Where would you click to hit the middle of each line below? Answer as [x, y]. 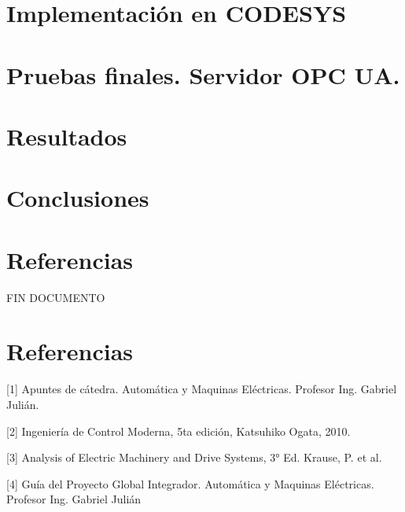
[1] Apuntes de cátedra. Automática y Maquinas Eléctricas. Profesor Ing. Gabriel [202, 389]
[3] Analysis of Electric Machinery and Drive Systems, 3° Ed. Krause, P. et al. [194, 457]
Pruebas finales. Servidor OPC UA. [203, 74]
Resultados [67, 136]
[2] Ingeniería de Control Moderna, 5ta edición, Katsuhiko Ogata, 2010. [179, 431]
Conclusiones [78, 198]
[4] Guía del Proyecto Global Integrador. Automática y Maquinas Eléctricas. [190, 483]
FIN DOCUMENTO [56, 297]
